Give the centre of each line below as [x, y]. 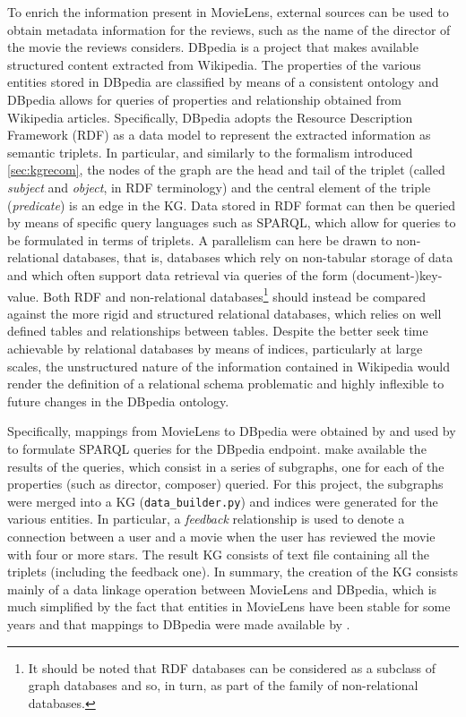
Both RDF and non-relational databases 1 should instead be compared [235, 294]
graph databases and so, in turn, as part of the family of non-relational [223, 685]
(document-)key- [397, 274]
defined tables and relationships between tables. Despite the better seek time [218, 331]
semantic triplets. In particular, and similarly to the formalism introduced [210, 152]
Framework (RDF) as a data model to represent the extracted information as [219, 135]
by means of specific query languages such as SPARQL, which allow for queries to [232, 222]
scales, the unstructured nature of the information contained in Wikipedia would [229, 366]
